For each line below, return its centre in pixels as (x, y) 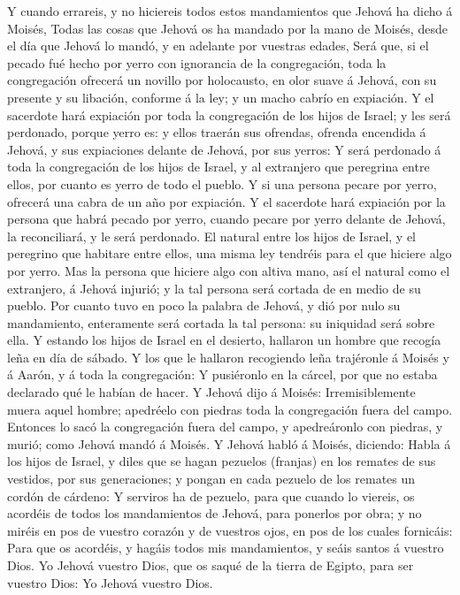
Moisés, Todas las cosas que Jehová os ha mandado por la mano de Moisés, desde (227, 28)
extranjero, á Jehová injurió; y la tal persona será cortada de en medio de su (214, 288)
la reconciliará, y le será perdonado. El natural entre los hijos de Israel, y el (211, 236)
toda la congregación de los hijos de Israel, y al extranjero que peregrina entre (218, 167)
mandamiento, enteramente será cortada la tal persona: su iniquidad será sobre (221, 322)
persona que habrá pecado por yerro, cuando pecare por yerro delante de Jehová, (226, 219)
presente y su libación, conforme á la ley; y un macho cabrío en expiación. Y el (221, 97)
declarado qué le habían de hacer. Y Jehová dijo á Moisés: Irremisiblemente (211, 392)
